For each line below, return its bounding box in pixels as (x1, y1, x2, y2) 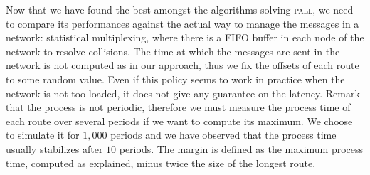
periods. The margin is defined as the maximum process (119, 141, 364, 156)
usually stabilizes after (6, 141, 103, 156)
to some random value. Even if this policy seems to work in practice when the (6, 71, 345, 86)
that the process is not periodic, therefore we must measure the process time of (6, 100, 351, 115)
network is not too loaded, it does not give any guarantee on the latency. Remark (6, 85, 360, 100)
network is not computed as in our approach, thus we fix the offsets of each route (6, 58, 359, 73)
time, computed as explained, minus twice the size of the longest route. (6, 155, 316, 170)
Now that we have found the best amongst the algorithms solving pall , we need (6, 2, 354, 16)
